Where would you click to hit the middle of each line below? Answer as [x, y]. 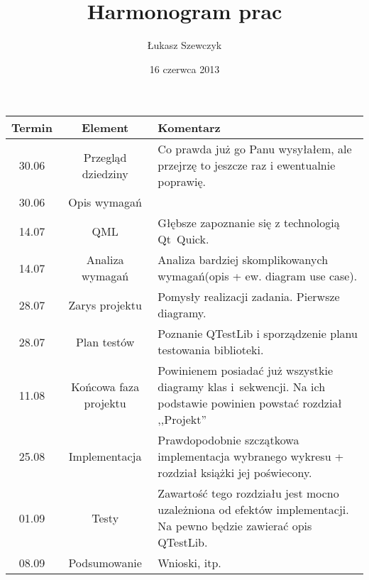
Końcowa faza [105, 387]
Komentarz [189, 128]
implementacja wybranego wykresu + [251, 456]
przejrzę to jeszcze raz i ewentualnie [247, 165]
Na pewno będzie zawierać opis [235, 526]
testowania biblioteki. [211, 350]
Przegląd [105, 157]
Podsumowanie [105, 563]
